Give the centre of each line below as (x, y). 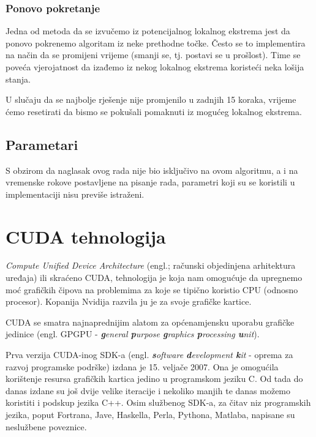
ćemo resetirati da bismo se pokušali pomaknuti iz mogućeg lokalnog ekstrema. (154, 111)
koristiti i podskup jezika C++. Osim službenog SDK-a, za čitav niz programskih (158, 402)
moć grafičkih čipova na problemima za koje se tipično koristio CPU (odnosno (152, 289)
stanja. (18, 79)
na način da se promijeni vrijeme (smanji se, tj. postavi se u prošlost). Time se (153, 55)
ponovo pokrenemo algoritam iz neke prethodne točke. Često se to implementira (156, 43)
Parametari (42, 144)
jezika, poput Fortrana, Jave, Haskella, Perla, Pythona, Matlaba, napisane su (150, 415)
